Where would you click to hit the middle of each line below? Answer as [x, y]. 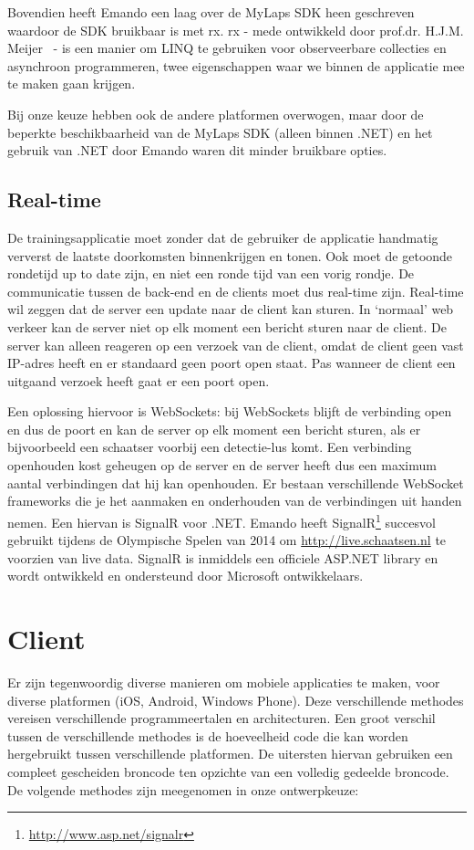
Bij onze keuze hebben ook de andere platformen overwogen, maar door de [216, 114]
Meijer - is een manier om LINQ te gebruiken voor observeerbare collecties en [227, 48]
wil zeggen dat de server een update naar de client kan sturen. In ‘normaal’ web [231, 309]
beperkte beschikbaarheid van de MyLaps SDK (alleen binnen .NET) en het [220, 132]
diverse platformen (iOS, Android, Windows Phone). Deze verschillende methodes [236, 700]
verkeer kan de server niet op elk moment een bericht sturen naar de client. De [227, 326]
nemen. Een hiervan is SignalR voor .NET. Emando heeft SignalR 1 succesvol [222, 520]
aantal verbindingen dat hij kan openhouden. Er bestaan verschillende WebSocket [236, 483]
